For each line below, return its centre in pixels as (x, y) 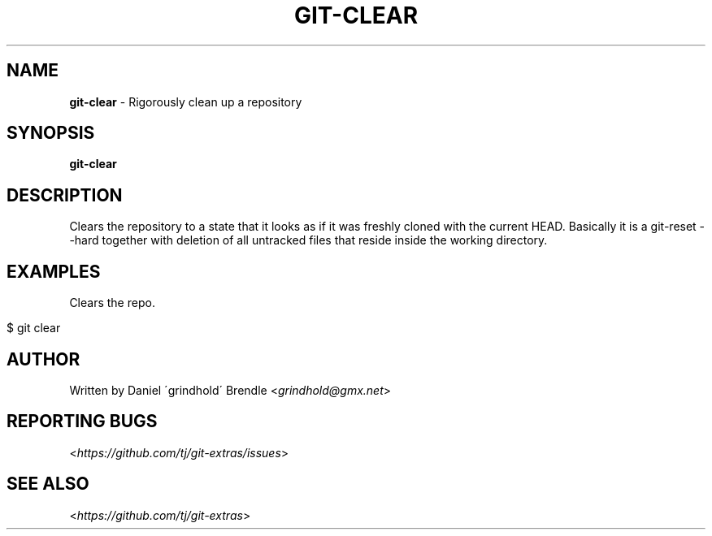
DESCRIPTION (65, 195)
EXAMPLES (54, 271)
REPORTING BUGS (82, 421)
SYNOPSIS (51, 133)
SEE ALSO (48, 484)
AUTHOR (43, 359)
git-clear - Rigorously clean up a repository (186, 102)
